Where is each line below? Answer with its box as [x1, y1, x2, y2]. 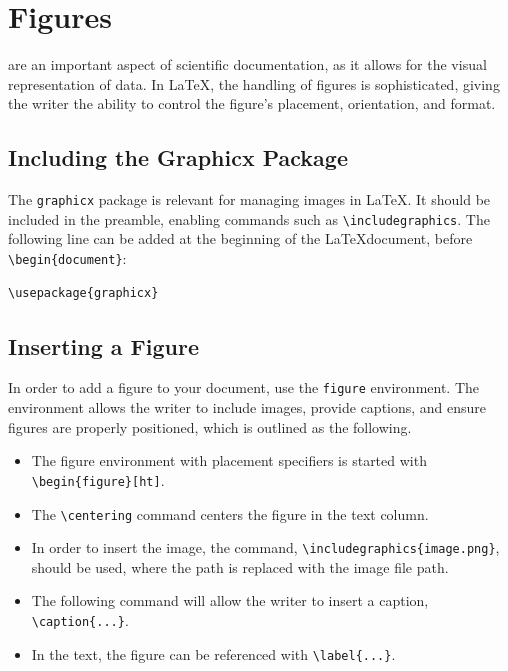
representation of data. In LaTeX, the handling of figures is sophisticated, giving [8, 73, 500, 94]
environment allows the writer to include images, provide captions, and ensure [8, 397, 487, 418]
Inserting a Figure [8, 330, 199, 361]
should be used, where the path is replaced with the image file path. [31, 556, 449, 577]
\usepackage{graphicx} [8, 285, 159, 300]
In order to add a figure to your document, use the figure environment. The [8, 377, 480, 398]
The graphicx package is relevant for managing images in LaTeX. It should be [8, 189, 491, 210]
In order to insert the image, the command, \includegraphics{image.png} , [31, 537, 500, 558]
